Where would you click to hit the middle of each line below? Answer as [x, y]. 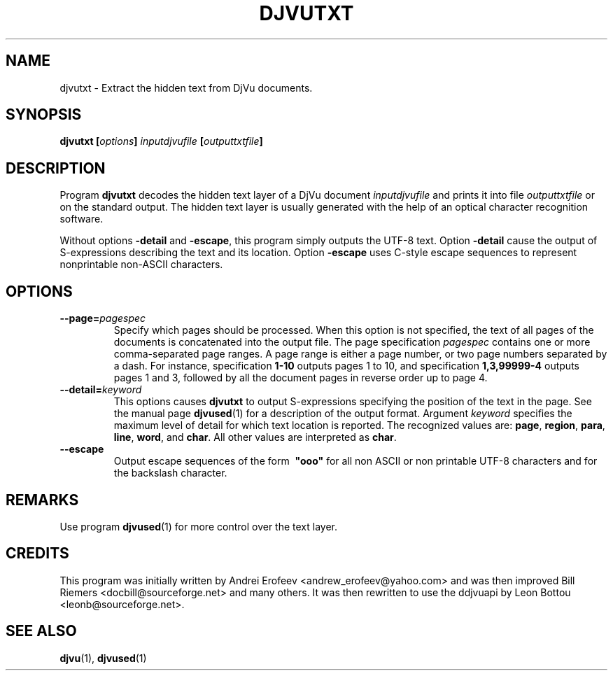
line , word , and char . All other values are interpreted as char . [255, 437]
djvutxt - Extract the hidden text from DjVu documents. [186, 87]
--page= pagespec [103, 318]
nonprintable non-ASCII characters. [141, 265]
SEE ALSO [41, 631]
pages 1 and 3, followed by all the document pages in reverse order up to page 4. [301, 378]
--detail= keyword [101, 390]
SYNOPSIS [44, 115]
